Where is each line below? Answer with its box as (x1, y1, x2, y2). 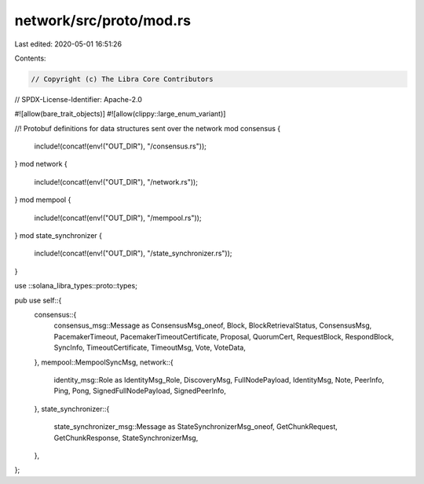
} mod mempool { (14, 195, 71, 204)
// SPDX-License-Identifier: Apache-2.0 (14, 94, 143, 104)
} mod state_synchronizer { (14, 231, 102, 240)
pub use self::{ (14, 295, 62, 305)
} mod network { (14, 159, 68, 169)
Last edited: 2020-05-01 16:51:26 (14, 39, 122, 49)
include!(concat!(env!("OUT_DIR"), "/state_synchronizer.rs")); (34, 248, 232, 258)
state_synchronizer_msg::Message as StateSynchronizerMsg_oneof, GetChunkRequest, (53, 422, 338, 431)
